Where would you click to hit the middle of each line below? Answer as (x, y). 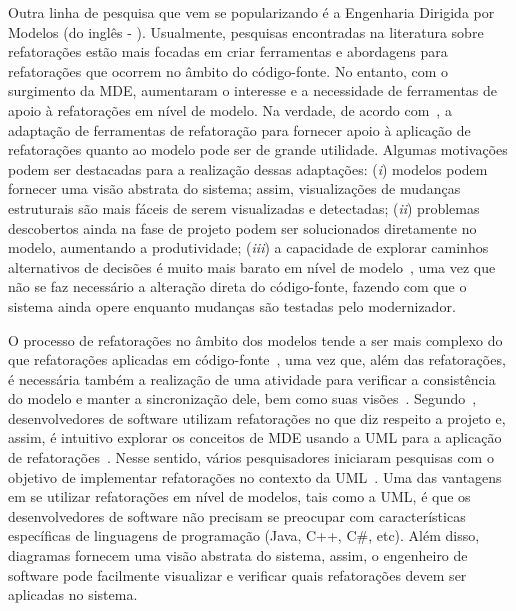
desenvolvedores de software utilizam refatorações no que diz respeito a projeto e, (257, 417)
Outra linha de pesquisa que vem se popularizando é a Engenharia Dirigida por (251, 12)
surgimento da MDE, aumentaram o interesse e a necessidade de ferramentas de (253, 90)
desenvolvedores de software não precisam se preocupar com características (237, 515)
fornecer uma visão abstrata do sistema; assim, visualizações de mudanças (234, 188)
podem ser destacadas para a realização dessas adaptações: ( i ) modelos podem (248, 168)
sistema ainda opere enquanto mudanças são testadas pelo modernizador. (232, 305)
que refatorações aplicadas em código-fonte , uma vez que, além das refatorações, (257, 359)
